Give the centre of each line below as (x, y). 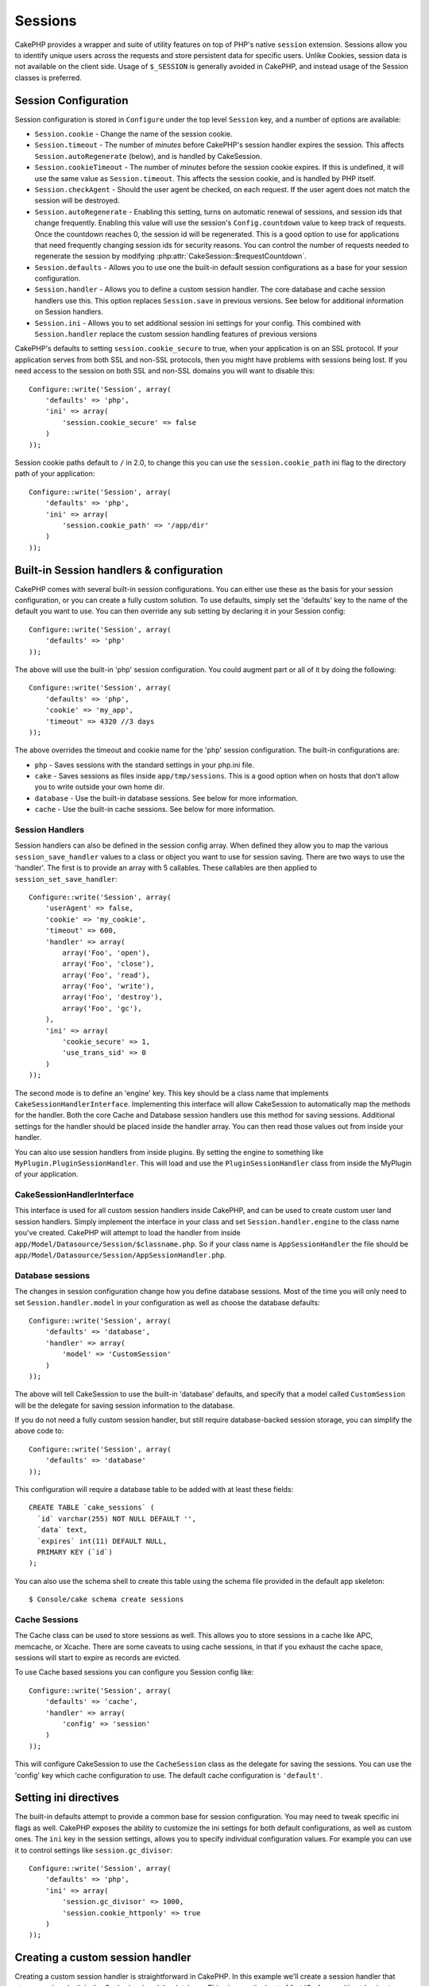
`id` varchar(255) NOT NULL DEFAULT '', (117, 1518)
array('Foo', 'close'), (108, 964)
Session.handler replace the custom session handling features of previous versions (176, 334)
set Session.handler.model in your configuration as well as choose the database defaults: (168, 1302)
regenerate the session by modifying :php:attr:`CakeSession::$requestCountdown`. (171, 256)
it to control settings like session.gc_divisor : (93, 1850)
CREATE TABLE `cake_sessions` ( (92, 1508)
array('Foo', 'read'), (106, 975)
